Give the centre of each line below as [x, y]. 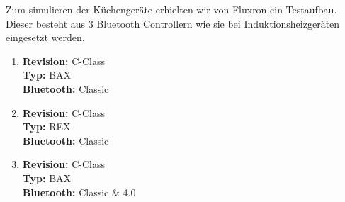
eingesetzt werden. [45, 37]
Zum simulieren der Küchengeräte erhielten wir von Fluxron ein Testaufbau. [171, 9]
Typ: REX [46, 127]
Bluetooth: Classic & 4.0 [79, 192]
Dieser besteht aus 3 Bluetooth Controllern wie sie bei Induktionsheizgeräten [173, 23]
